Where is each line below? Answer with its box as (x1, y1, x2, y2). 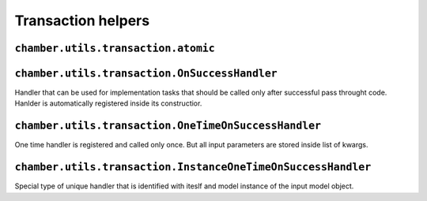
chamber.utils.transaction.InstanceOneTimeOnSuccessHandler (14, 161, 372, 173)
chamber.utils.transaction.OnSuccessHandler (14, 67, 278, 80)
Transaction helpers (14, 12, 150, 29)
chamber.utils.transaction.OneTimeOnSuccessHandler (14, 119, 322, 132)
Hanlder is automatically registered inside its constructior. (14, 99, 202, 108)
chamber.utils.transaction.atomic (14, 42, 215, 54)
